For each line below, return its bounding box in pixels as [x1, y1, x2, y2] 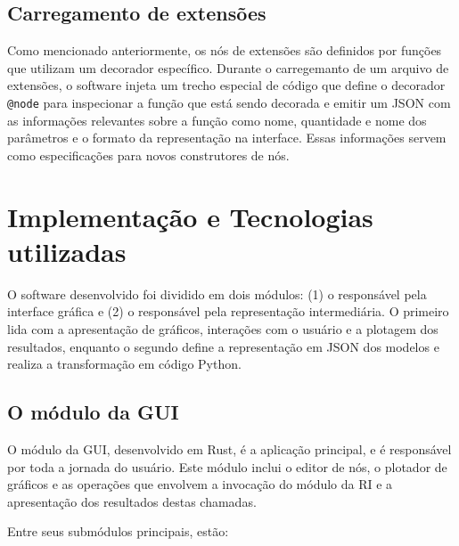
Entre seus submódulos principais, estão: [7, 522, 229, 541]
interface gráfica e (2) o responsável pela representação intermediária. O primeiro [7, 302, 449, 321]
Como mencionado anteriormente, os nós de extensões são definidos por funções [7, 41, 442, 60]
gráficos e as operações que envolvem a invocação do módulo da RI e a [7, 475, 393, 493]
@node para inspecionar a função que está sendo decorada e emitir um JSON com [7, 93, 451, 111]
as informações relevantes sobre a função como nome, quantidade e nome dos [7, 110, 427, 129]
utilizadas [7, 232, 127, 269]
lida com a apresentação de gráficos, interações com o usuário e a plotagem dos [7, 319, 439, 338]
